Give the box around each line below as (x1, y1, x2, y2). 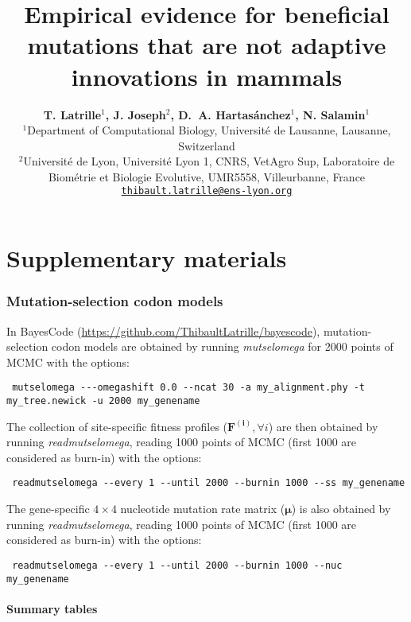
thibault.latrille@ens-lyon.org (121, 185, 293, 197)
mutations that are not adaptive (27, 29, 386, 61)
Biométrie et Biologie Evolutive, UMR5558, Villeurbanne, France (48, 168, 366, 185)
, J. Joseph (105, 106, 166, 122)
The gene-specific (6, 500, 90, 517)
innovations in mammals (71, 60, 343, 92)
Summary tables (6, 600, 98, 616)
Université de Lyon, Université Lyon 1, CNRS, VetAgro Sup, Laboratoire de (23, 153, 395, 169)
